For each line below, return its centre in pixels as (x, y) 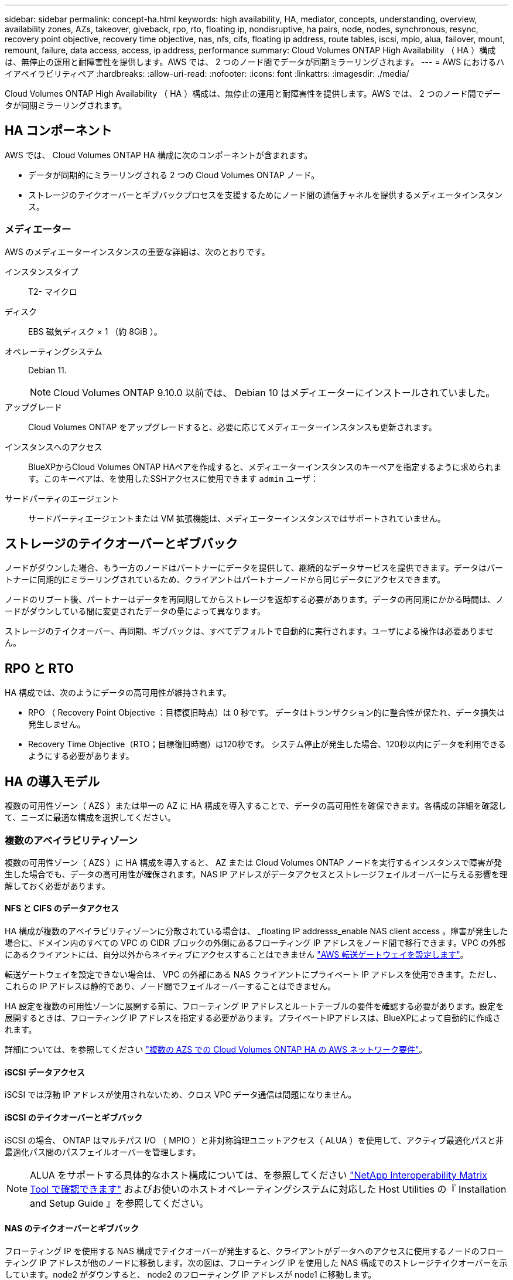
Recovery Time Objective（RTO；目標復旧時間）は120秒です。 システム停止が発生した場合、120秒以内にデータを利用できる (267, 744)
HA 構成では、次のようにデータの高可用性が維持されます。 (118, 693)
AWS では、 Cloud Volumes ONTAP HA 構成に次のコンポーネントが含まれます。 (159, 155)
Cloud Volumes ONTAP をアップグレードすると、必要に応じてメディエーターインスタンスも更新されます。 (232, 427)
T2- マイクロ (53, 291)
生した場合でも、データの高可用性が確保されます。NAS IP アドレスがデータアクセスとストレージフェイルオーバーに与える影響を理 (256, 874)
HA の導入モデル (52, 781)
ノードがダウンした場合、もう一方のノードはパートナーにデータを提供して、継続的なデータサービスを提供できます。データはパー (254, 568)
